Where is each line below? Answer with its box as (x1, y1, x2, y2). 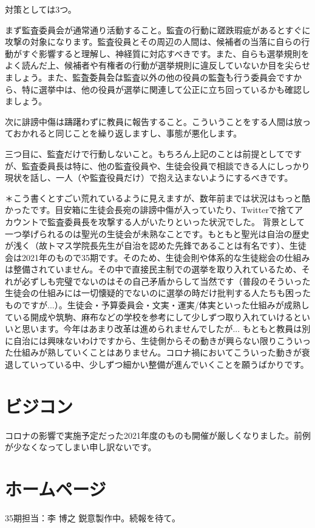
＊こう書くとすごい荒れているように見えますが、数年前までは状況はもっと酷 (5, 191, 310, 204)
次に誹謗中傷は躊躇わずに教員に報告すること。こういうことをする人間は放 (5, 115, 302, 127)
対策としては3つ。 (5, 3, 76, 15)
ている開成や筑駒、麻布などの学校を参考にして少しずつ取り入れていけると (5, 310, 302, 323)
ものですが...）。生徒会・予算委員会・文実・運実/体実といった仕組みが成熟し (5, 299, 310, 311)
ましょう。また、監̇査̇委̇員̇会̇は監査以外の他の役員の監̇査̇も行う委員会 (5, 70, 277, 83)
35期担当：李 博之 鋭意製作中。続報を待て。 (5, 512, 180, 524)
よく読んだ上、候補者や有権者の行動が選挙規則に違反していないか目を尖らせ (5, 59, 311, 72)
